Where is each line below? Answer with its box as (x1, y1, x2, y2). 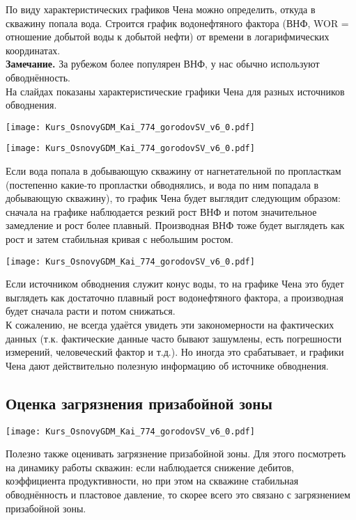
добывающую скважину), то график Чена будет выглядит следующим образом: (6, 191, 341, 205)
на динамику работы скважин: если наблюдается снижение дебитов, (6, 459, 294, 474)
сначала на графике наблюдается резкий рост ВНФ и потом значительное (6, 204, 317, 219)
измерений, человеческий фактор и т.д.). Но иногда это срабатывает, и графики (6, 345, 344, 359)
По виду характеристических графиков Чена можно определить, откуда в (6, 2, 316, 16)
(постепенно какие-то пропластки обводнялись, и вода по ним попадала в (6, 177, 319, 191)
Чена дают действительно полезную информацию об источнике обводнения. (6, 358, 329, 372)
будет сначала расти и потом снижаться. (6, 304, 176, 318)
